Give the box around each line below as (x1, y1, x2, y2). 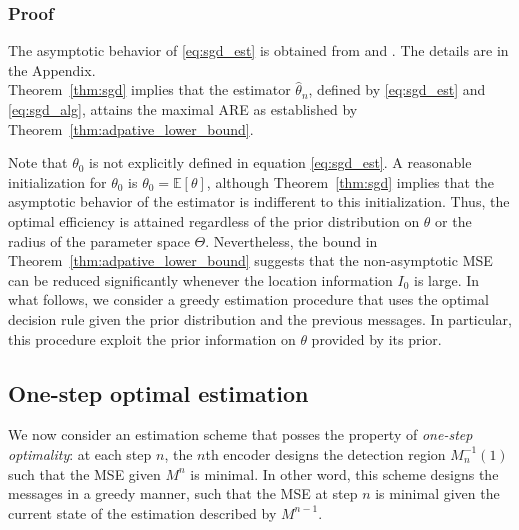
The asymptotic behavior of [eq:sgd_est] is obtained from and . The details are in (8, 40, 509, 61)
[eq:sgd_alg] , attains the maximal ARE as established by (8, 99, 358, 119)
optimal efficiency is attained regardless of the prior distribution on (8, 210, 420, 231)
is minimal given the (375, 483, 500, 504)
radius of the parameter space (8, 230, 190, 251)
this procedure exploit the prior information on (8, 328, 296, 349)
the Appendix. (8, 59, 96, 80)
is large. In (414, 269, 480, 290)
